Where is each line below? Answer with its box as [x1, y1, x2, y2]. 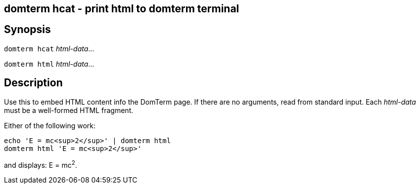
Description [4, 76, 63, 89]
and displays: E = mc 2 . [4, 159, 77, 169]
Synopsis [4, 23, 51, 36]
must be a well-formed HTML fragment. [4, 106, 134, 114]
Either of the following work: [4, 121, 96, 130]
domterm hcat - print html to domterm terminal [4, 2, 239, 15]
